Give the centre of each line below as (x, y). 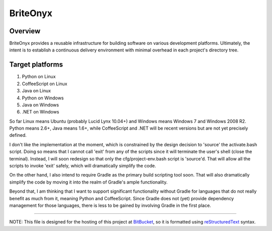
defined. (18, 135)
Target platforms (36, 65)
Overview (25, 31)
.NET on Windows (41, 112)
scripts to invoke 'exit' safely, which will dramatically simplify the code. (83, 166)
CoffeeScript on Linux (45, 84)
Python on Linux (39, 77)
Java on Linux (37, 91)
